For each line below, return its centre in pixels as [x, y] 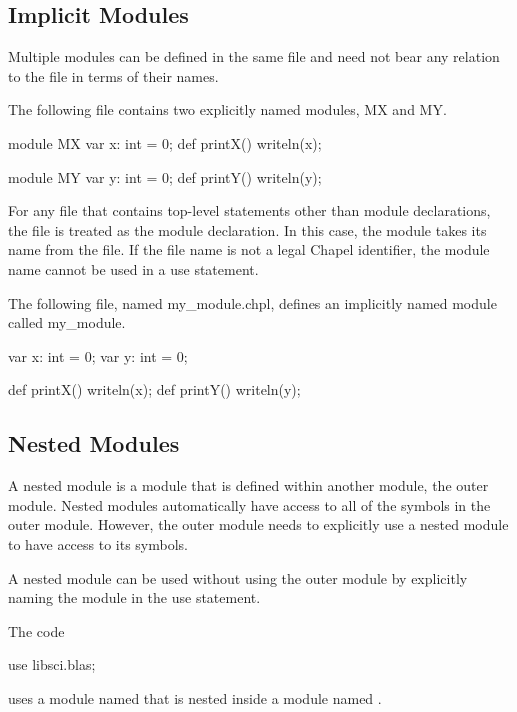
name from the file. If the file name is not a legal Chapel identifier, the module [249, 249]
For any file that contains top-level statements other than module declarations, [249, 210]
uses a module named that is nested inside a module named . [195, 697]
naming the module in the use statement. [134, 597]
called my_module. [67, 322]
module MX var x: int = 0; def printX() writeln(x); [165, 142]
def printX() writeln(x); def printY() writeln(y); [154, 389]
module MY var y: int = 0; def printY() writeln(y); [165, 176]
